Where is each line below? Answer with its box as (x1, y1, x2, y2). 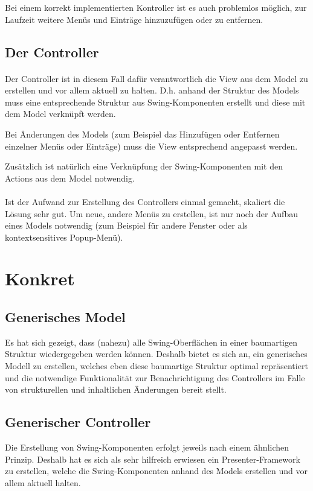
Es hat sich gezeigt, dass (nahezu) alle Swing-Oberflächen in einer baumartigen (5, 335, 298, 348)
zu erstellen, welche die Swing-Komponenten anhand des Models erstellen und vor (5, 464, 308, 477)
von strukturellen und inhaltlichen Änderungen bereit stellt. (5, 383, 227, 396)
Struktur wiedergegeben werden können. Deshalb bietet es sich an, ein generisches (5, 347, 308, 360)
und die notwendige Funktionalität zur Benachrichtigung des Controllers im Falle (5, 371, 305, 384)
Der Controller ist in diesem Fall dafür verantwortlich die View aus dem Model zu (5, 72, 308, 84)
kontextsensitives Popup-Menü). (5, 230, 123, 243)
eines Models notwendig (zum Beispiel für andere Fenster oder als (5, 219, 248, 232)
